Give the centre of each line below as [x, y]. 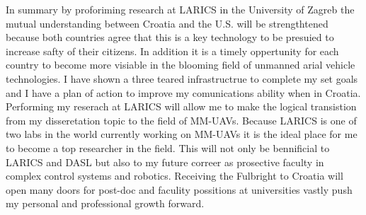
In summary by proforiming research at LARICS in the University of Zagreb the [180, 9]
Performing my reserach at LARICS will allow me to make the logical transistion [181, 106]
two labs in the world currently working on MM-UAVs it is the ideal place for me [182, 134]
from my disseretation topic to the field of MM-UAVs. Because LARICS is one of [181, 120]
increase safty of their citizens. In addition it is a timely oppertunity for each [172, 51]
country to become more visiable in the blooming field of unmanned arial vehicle [181, 65]
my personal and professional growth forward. [105, 203]
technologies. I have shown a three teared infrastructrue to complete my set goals [182, 78]
